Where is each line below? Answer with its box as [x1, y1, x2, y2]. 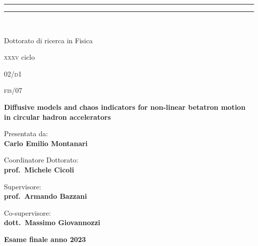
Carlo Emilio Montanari [4, 138, 88, 148]
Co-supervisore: [4, 207, 51, 218]
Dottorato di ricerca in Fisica [4, 35, 93, 45]
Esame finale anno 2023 [4, 234, 86, 244]
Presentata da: [4, 128, 48, 139]
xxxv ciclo [4, 52, 35, 62]
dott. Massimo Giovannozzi [4, 217, 101, 228]
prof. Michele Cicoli [4, 164, 74, 174]
